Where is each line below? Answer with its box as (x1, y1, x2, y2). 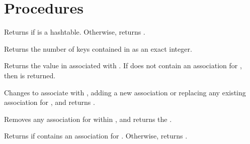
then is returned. (4, 70, 56, 80)
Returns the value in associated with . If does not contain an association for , (4, 60, 242, 71)
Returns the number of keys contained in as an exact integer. (4, 43, 192, 54)
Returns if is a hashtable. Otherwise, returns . (4, 27, 145, 37)
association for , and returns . (4, 97, 95, 107)
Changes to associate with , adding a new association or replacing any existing (4, 87, 246, 97)
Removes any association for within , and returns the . (4, 113, 172, 124)
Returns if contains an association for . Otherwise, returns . (4, 130, 188, 141)
